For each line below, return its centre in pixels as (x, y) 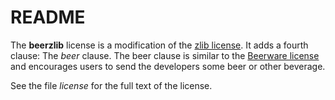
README (48, 17)
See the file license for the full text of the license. (111, 85)
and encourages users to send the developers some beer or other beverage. (168, 66)
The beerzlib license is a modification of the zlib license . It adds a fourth (159, 45)
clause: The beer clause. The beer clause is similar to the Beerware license (165, 55)
